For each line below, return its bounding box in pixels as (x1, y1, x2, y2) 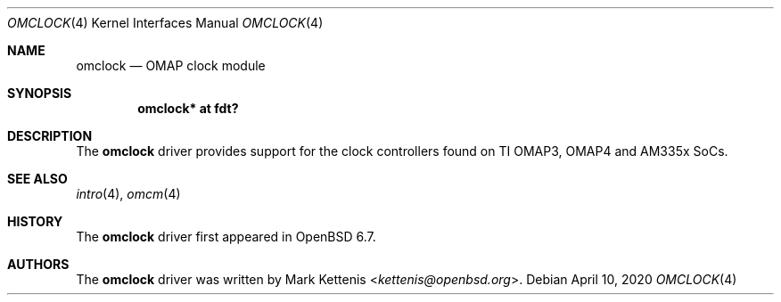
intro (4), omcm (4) (76, 186, 181, 201)
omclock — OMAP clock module (76, 58, 266, 73)
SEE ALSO (7, 171, 68, 186)
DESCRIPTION (7, 128, 93, 143)
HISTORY (7, 214, 63, 229)
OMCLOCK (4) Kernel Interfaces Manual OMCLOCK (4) (7, 15, 324, 30)
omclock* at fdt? (137, 101, 239, 116)
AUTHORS (7, 257, 70, 272)
